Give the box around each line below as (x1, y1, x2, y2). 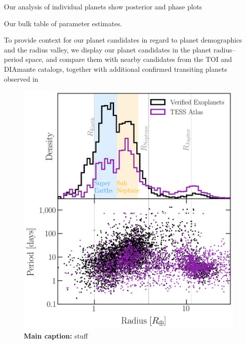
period (4, 54, 23, 64)
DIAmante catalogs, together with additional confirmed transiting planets (4, 63, 227, 74)
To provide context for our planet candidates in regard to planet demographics (4, 35, 242, 45)
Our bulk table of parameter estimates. (4, 18, 123, 28)
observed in (4, 73, 39, 84)
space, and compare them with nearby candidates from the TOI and (25, 54, 232, 64)
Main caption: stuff (24, 330, 88, 341)
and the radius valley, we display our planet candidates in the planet (4, 44, 211, 54)
